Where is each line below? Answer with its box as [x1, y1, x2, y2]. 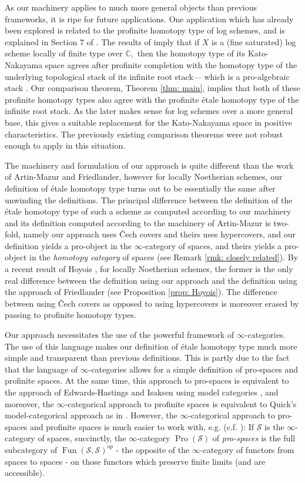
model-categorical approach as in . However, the [5, 409, 177, 421]
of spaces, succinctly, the [38, 432, 126, 444]
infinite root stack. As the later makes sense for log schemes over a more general [5, 105, 293, 117]
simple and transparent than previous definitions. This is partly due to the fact [5, 351, 290, 364]
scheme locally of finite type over [5, 47, 123, 59]
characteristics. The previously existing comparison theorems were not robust [5, 128, 283, 140]
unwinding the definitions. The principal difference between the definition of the [5, 193, 293, 206]
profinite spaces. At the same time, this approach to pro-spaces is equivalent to [5, 374, 289, 387]
